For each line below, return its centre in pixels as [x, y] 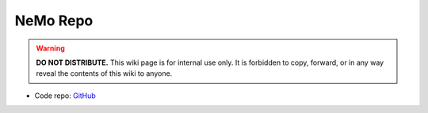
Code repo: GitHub [65, 96]
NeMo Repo [54, 21]
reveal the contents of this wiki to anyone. [104, 73]
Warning [50, 48]
